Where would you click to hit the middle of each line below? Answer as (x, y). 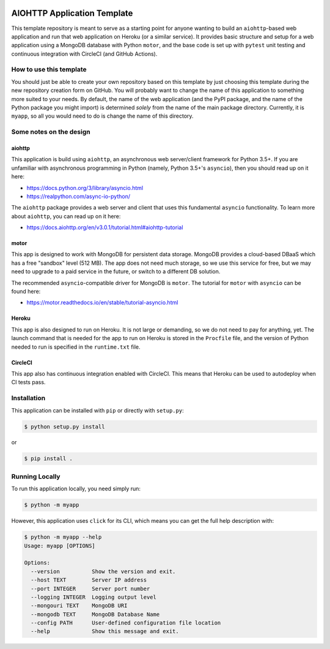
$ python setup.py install (64, 427)
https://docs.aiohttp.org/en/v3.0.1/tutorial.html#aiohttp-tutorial (105, 227)
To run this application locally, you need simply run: (76, 489)
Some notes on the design (51, 132)
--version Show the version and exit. (103, 571)
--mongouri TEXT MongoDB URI (79, 606)
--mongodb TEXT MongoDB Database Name (95, 614)
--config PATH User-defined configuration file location (126, 623)
